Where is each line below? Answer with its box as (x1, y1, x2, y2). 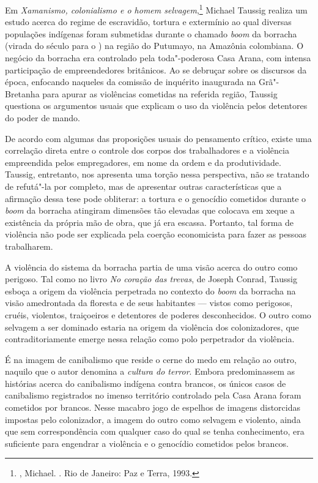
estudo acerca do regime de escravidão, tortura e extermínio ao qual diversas (5, 15, 292, 28)
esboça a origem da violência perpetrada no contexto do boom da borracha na (5, 284, 296, 297)
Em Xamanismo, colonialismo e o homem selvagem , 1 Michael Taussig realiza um (5, 2, 308, 16)
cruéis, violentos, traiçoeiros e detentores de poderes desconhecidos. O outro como (5, 308, 311, 321)
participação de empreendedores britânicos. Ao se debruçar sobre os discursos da (5, 63, 307, 76)
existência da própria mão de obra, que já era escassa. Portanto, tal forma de (5, 215, 294, 228)
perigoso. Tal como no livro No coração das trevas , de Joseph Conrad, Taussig (5, 272, 297, 285)
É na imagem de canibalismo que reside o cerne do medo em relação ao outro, (5, 353, 297, 365)
